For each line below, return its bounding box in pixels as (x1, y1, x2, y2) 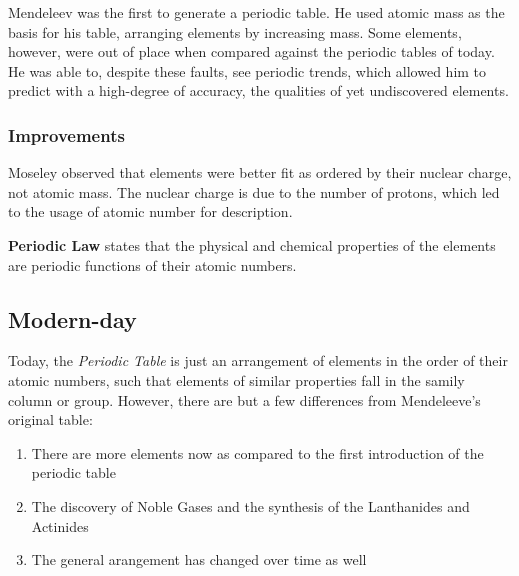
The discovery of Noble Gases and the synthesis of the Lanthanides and (31, 495, 470, 516)
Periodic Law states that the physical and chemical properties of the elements (8, 234, 496, 255)
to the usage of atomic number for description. (8, 201, 293, 222)
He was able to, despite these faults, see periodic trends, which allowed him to (8, 60, 487, 81)
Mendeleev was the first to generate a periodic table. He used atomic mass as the (8, 2, 505, 22)
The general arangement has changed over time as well (31, 549, 367, 570)
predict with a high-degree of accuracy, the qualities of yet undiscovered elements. (8, 80, 509, 101)
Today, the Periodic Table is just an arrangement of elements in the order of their (8, 350, 508, 371)
